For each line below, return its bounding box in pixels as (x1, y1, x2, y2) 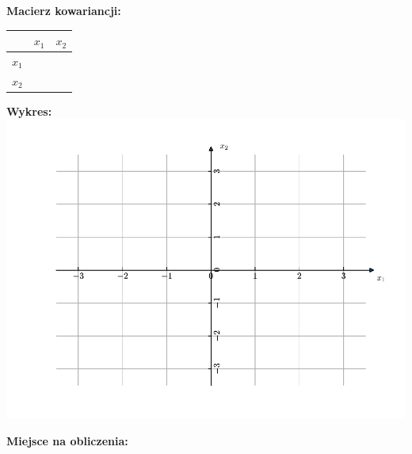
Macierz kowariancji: (6, 2, 121, 18)
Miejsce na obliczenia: (6, 433, 128, 449)
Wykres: (6, 102, 52, 119)
